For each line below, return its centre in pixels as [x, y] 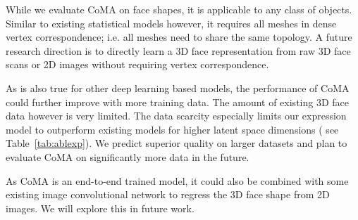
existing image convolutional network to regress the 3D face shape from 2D [168, 194]
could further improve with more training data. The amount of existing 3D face [177, 102]
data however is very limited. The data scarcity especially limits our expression [176, 116]
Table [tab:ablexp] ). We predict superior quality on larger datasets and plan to [177, 143]
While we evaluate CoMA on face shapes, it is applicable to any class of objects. [179, 9]
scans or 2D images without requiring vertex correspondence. [137, 64]
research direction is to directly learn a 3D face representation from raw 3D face [178, 50]
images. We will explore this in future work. [100, 208]
